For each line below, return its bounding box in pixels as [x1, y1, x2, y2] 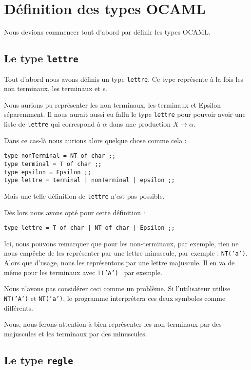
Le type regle [4, 352, 74, 367]
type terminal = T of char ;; [4, 160, 102, 167]
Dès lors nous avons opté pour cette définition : [4, 207, 145, 217]
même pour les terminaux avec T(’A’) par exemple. [4, 267, 162, 277]
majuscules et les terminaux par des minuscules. [4, 328, 147, 338]
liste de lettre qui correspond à [4, 119, 100, 129]
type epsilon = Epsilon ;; [4, 168, 91, 176]
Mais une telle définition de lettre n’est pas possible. [4, 190, 165, 201]
